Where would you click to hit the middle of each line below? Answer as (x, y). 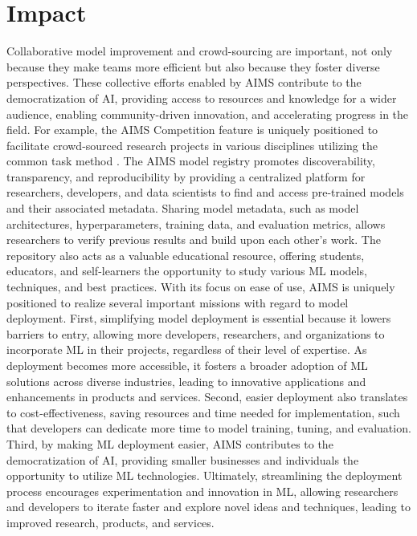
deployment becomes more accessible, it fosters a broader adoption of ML (187, 365)
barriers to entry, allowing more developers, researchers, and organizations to (196, 333)
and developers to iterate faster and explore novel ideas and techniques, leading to (208, 507)
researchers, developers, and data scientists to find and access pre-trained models (205, 192)
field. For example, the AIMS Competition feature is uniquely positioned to (192, 130)
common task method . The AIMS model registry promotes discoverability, (191, 161)
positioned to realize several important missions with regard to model (178, 302)
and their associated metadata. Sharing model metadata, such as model (183, 208)
